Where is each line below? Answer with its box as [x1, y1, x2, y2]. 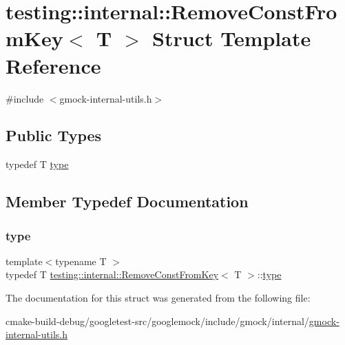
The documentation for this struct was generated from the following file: [6, 291, 311, 305]
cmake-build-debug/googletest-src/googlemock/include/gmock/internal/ [6, 313, 309, 328]
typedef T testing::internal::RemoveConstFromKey [6, 267, 219, 282]
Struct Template [152, 24, 311, 52]
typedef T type [6, 157, 69, 171]
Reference [6, 51, 101, 79]
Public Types [6, 125, 102, 146]
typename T [55, 253, 107, 268]
